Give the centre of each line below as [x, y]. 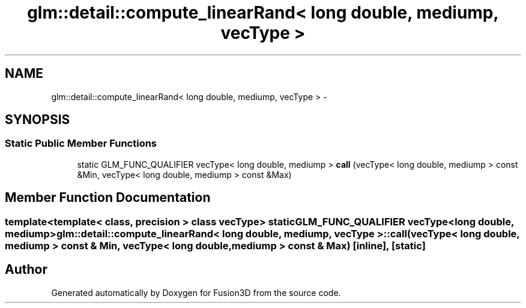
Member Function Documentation [108, 198]
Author [26, 270]
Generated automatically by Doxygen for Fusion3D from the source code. [196, 292]
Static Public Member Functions [81, 144]
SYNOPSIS [38, 120]
